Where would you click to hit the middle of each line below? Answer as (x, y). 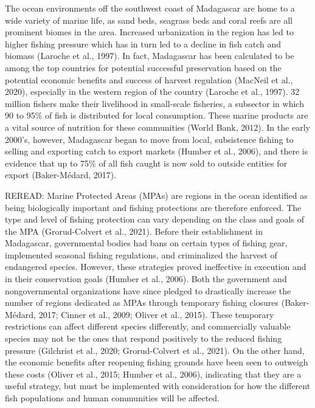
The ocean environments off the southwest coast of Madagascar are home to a (150, 8)
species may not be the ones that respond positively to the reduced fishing (144, 338)
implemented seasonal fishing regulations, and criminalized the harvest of (141, 254)
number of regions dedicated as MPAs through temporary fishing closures (142, 303)
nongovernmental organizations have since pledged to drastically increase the (148, 290)
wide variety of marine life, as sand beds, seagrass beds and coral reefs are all (149, 20)
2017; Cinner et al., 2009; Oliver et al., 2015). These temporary (156, 314)
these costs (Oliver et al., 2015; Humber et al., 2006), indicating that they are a (153, 374)
